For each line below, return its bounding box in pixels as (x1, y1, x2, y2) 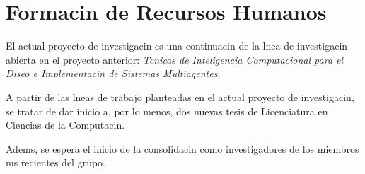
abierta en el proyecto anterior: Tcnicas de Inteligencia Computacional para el (6, 52, 344, 66)
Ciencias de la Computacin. (6, 117, 125, 132)
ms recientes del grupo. (6, 155, 105, 170)
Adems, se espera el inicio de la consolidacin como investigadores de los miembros (6, 141, 359, 156)
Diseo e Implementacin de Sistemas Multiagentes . (6, 66, 221, 81)
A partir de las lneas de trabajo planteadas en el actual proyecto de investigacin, (6, 89, 354, 104)
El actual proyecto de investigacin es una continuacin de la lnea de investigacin (6, 38, 348, 53)
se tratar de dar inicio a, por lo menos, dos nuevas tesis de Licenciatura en (6, 103, 328, 118)
